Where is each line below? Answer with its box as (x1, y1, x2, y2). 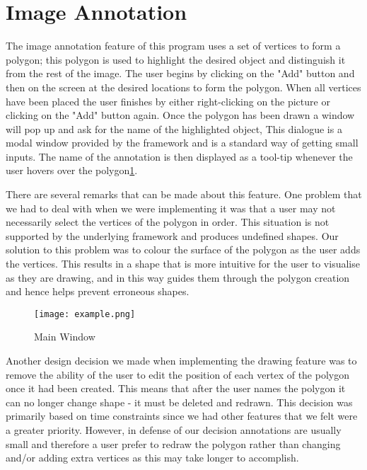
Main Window (34, 329, 95, 344)
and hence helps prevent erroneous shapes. (6, 284, 190, 299)
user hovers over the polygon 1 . (6, 163, 138, 178)
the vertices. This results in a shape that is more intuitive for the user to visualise (6, 256, 360, 271)
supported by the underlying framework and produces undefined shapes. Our (6, 228, 339, 243)
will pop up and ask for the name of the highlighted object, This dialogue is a (6, 121, 342, 136)
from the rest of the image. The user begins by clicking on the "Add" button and (6, 66, 355, 81)
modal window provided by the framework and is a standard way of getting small (6, 135, 359, 150)
